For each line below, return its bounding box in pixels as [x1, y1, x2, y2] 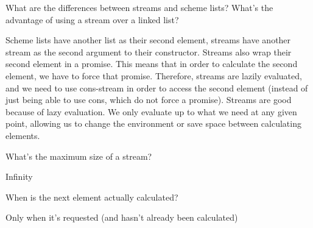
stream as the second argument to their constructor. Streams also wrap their [5, 45, 292, 58]
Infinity [5, 170, 33, 183]
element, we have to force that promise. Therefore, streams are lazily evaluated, [5, 69, 302, 82]
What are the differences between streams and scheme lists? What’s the [5, 1, 273, 13]
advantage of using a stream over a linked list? [5, 13, 179, 26]
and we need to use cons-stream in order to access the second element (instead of [5, 81, 308, 94]
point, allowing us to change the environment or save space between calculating [5, 117, 301, 130]
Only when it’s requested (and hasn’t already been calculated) [5, 211, 238, 224]
